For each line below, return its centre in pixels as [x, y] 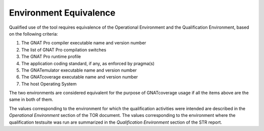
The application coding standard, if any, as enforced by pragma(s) [88, 63]
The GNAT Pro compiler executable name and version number [84, 43]
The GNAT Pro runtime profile [51, 56]
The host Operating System [49, 84]
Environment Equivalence [62, 13]
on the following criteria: [33, 34]
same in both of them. [31, 99]
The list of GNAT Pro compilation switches [64, 50]
